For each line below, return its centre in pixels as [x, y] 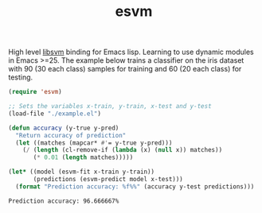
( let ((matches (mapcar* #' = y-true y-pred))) [94, 143]
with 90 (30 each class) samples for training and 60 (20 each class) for [125, 69]
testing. [21, 77]
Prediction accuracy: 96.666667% [64, 201]
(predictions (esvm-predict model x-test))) [108, 180]
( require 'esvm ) [35, 92]
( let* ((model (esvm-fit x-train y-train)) [82, 172]
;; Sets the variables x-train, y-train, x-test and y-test [110, 106]
